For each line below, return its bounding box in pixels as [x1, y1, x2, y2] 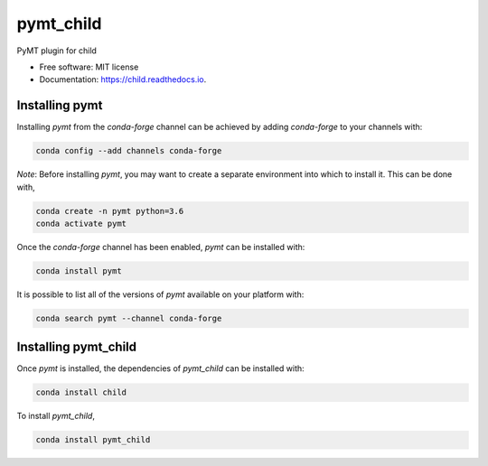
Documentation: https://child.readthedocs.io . [39, 74, 207, 85]
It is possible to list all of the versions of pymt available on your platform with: [16, 289, 305, 300]
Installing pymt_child [16, 340, 137, 355]
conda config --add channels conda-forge [35, 145, 222, 156]
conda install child [35, 387, 127, 397]
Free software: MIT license [39, 61, 139, 72]
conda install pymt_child [35, 434, 151, 445]
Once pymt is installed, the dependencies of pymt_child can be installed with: [16, 363, 305, 374]
